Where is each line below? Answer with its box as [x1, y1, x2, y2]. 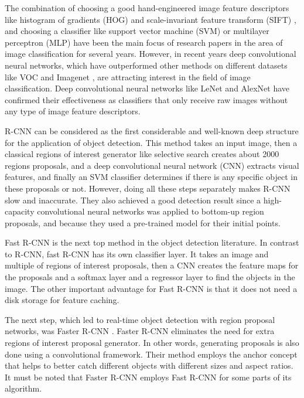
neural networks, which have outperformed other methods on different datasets [5, 59, 288, 71]
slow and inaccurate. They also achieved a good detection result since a [5, 193, 261, 206]
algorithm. [5, 382, 42, 394]
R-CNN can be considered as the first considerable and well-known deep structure [5, 124, 299, 137]
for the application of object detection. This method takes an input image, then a [5, 136, 298, 148]
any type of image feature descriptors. [5, 105, 141, 117]
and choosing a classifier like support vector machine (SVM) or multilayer [5, 25, 269, 37]
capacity [5, 205, 35, 217]
